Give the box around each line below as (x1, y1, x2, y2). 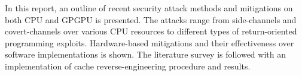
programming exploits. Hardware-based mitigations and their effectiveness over (5, 36, 294, 49)
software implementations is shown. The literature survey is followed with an (5, 48, 286, 61)
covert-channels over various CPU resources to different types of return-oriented (5, 25, 297, 37)
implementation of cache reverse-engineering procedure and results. (5, 59, 251, 72)
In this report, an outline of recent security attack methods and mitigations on (5, 2, 293, 14)
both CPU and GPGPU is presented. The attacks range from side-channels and (5, 13, 297, 26)
